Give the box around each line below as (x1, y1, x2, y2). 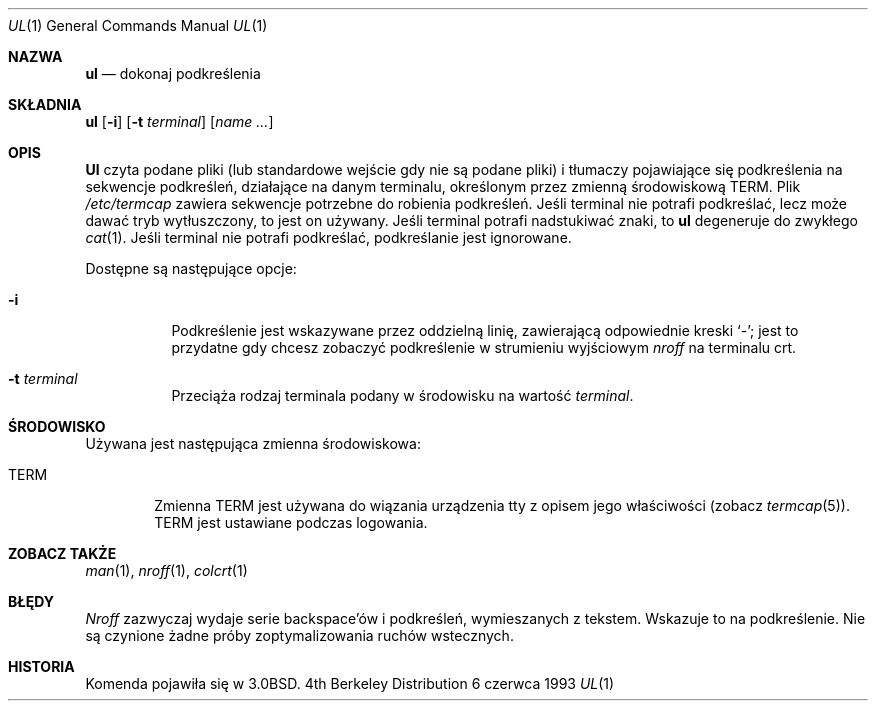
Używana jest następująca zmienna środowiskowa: (85, 435, 421, 452)
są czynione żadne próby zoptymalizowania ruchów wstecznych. (85, 627, 514, 644)
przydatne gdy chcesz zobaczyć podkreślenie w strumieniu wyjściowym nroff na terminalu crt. (171, 339, 797, 356)
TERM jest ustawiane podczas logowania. (154, 514, 428, 531)
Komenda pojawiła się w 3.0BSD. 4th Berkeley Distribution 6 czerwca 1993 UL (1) (85, 675, 615, 692)
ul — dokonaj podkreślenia (85, 65, 261, 82)
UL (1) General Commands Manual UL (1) (8, 17, 268, 34)
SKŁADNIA (8, 96, 82, 113)
